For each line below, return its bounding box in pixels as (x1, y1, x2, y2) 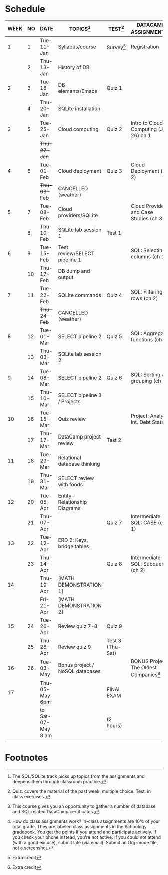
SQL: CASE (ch (130, 519, 166, 526)
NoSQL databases (58, 668, 101, 675)
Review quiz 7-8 (58, 623, 98, 630)
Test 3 (106, 637, 121, 644)
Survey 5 (106, 43, 126, 51)
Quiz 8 (106, 560, 122, 567)
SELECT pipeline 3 (58, 392, 102, 399)
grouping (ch (130, 377, 161, 384)
